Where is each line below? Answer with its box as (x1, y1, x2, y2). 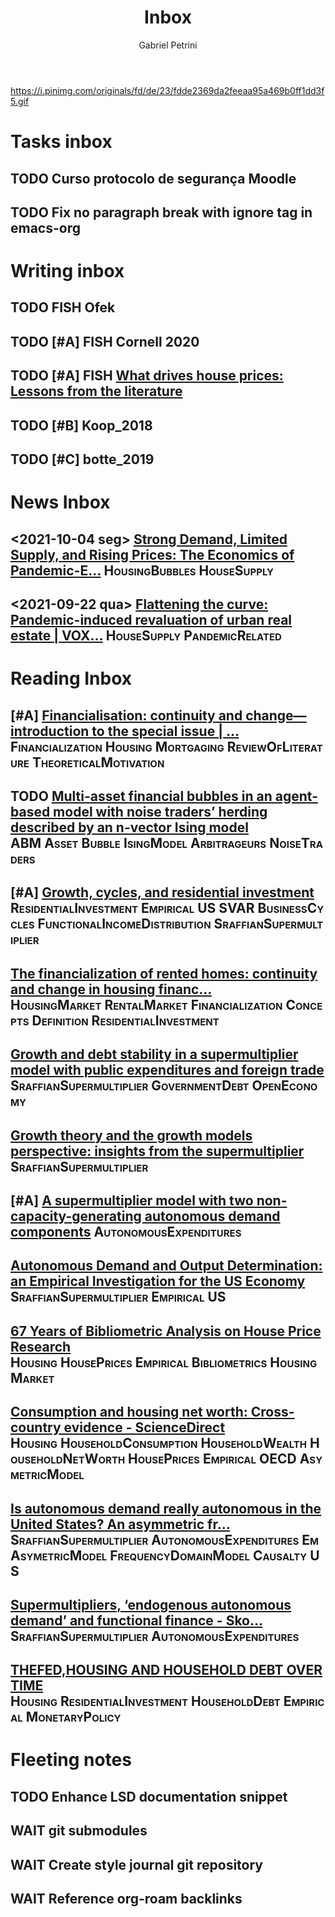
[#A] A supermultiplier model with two (10, 1192, 254, 1209)
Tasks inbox (10, 131, 113, 153)
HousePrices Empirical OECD (128, 1451, 297, 1468)
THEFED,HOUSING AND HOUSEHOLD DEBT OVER (10, 1662, 323, 1679)
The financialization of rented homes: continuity (10, 965, 318, 982)
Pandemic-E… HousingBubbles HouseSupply (10, 562, 275, 579)
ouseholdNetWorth (10, 1451, 126, 1468)
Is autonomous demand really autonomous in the (10, 1500, 322, 1517)
